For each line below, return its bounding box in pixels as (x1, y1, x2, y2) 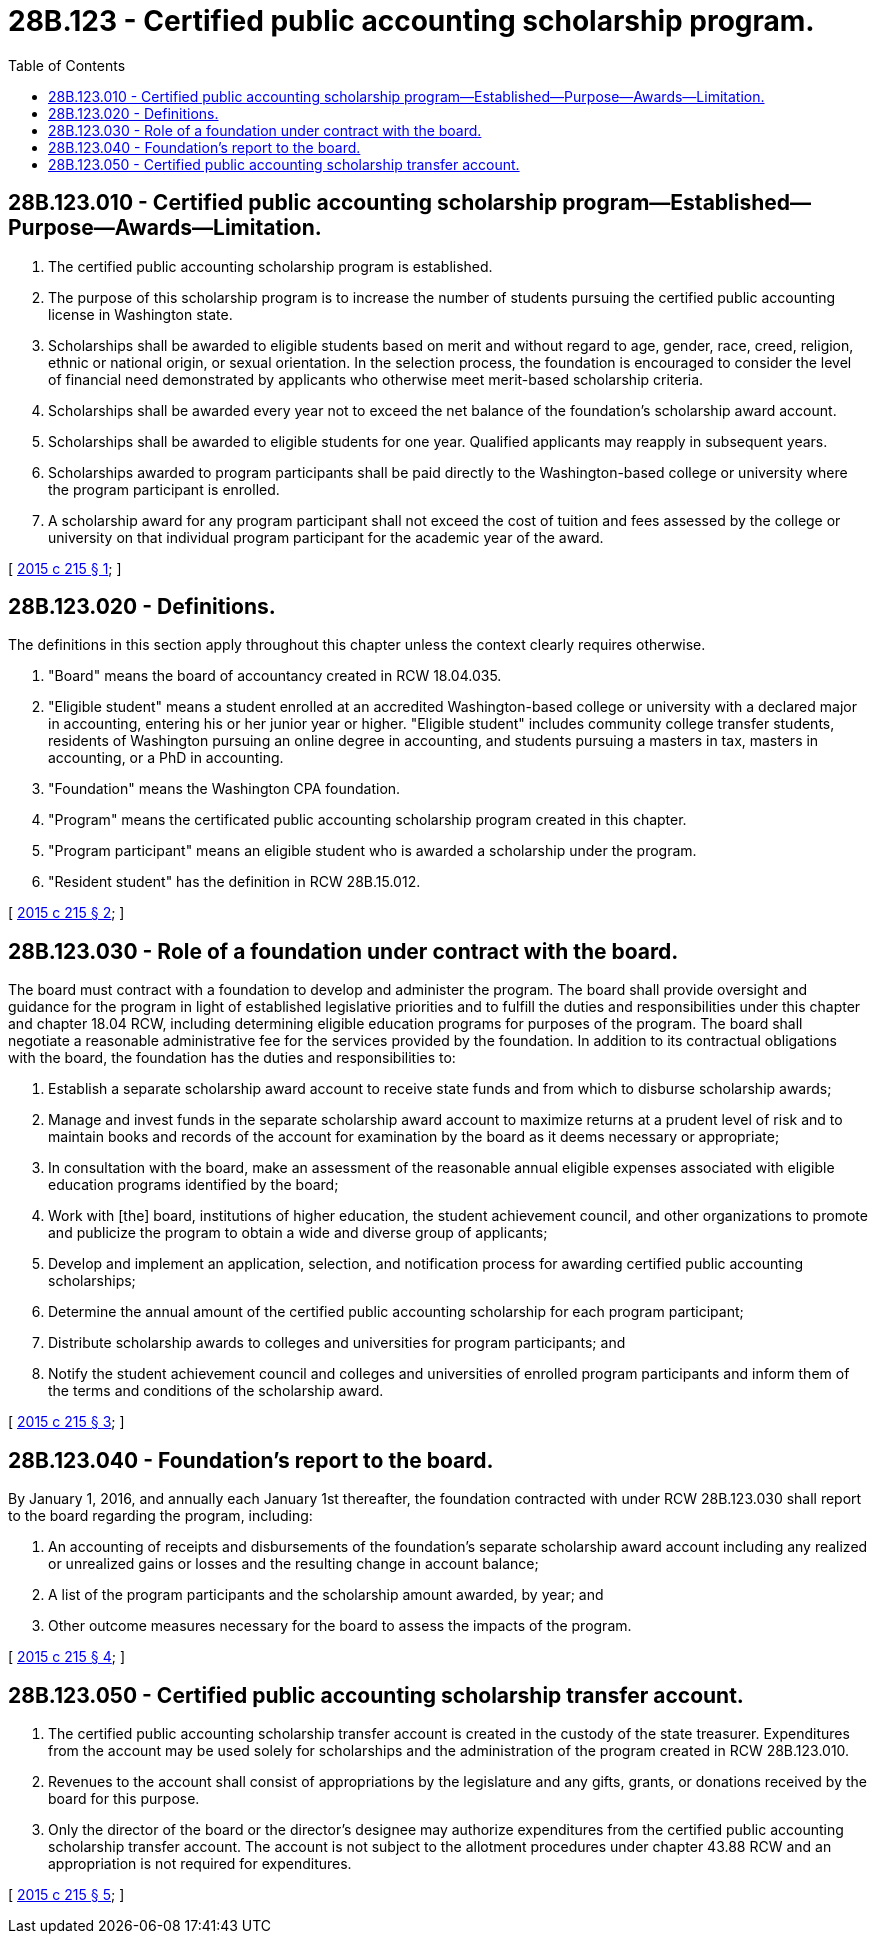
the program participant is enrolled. (48, 480, 280, 498)
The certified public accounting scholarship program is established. (48, 257, 493, 275)
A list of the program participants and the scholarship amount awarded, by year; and (48, 1586, 604, 1604)
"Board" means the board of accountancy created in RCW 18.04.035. (48, 667, 502, 685)
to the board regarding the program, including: (8, 1507, 313, 1525)
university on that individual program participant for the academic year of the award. (48, 528, 604, 546)
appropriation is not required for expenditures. (48, 1854, 352, 1872)
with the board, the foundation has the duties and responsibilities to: (8, 1049, 456, 1067)
